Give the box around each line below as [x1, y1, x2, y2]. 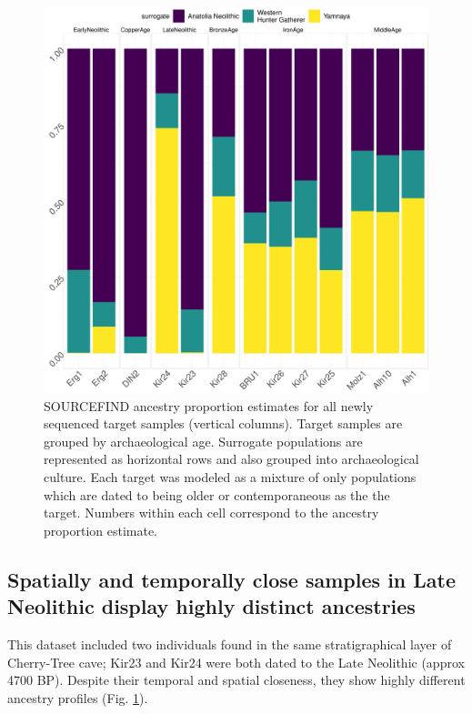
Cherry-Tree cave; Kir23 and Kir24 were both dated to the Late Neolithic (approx [7, 652, 465, 671]
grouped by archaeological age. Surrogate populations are [44, 431, 363, 450]
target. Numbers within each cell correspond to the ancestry [44, 503, 379, 522]
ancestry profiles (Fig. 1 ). [7, 688, 148, 707]
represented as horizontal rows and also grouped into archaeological [44, 449, 419, 468]
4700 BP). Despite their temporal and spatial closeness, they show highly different [7, 670, 466, 689]
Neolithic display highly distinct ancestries [7, 592, 416, 620]
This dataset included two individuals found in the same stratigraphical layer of [7, 634, 452, 653]
